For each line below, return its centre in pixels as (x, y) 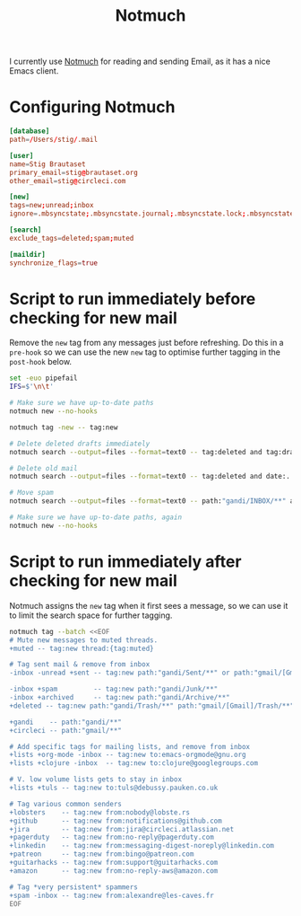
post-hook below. (41, 362)
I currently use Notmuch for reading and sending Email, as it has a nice (140, 62)
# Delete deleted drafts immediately (80, 444)
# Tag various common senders (66, 804)
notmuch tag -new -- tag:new (64, 427)
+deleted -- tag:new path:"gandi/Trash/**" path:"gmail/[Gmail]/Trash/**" (152, 706)
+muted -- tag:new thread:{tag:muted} (82, 648)
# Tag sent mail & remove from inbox (80, 665)
